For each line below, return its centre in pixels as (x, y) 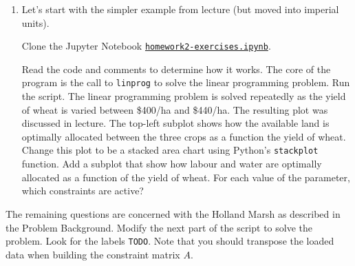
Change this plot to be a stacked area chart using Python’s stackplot (170, 150)
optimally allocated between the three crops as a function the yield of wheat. (184, 136)
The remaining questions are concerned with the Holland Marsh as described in (173, 213)
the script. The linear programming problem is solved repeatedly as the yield (184, 96)
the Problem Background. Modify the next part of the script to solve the (159, 227)
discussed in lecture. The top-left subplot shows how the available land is (175, 123)
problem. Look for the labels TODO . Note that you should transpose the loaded (170, 241)
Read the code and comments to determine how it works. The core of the (176, 69)
